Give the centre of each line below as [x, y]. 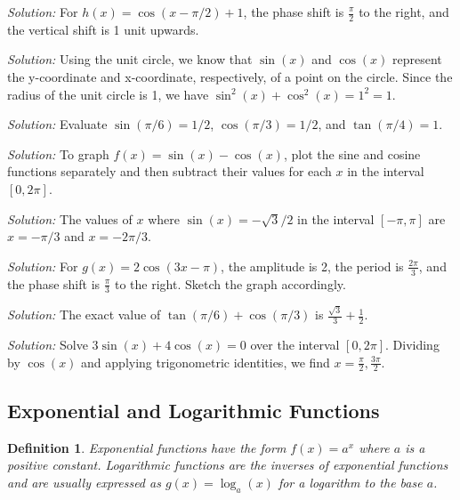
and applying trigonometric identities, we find [206, 362]
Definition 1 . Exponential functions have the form [147, 447]
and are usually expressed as [84, 482]
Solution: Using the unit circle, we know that [130, 59]
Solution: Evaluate [57, 124]
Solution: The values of [70, 218]
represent [417, 59]
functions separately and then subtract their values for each [169, 171]
